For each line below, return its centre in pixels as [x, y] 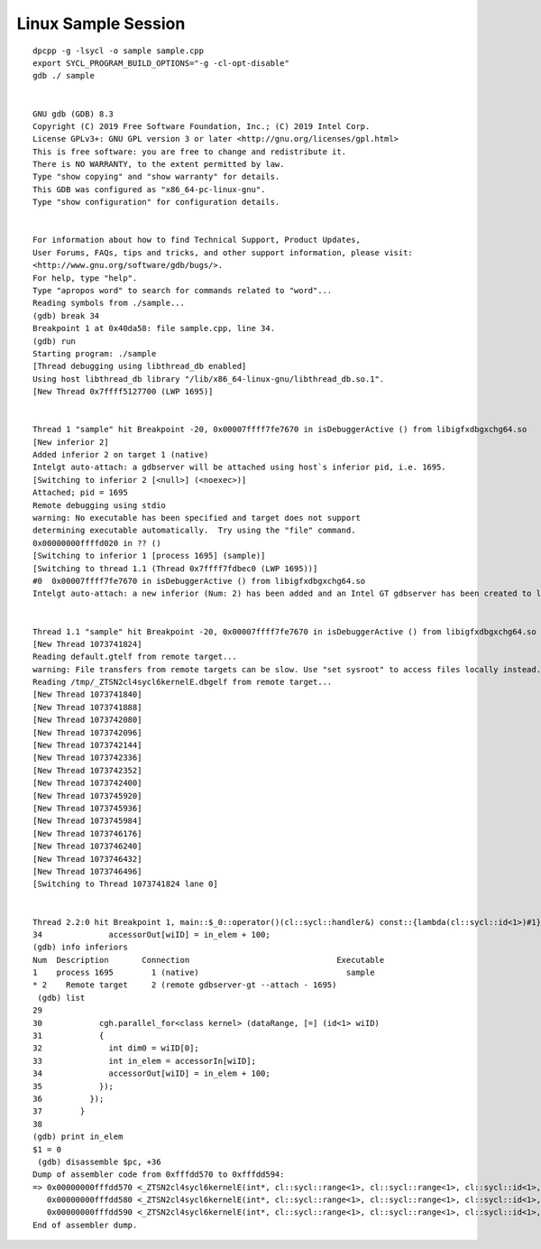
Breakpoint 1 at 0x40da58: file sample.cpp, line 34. [154, 328]
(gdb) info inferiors [80, 947]
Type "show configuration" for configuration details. [156, 202]
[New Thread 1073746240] [87, 847]
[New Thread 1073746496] [87, 871]
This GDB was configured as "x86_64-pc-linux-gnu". [149, 189]
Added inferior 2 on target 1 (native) [121, 455]
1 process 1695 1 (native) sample [204, 973]
